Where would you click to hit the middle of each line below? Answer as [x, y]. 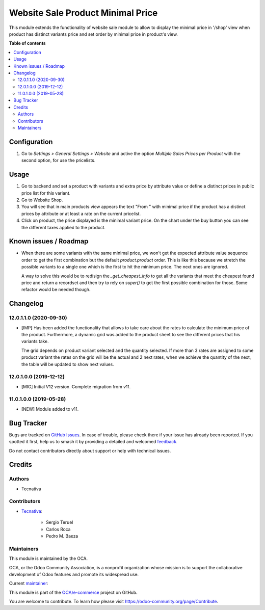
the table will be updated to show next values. [68, 364]
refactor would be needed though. [56, 290]
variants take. [35, 342]
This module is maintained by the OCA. [48, 558]
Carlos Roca [58, 529]
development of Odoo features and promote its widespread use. [74, 574]
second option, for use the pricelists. [58, 160]
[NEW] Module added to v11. [50, 409]
